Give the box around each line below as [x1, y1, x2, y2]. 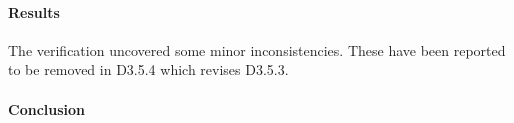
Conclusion [8, 98, 86, 119]
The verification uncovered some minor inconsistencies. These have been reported [8, 39, 506, 60]
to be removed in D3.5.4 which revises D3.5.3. [8, 59, 289, 80]
